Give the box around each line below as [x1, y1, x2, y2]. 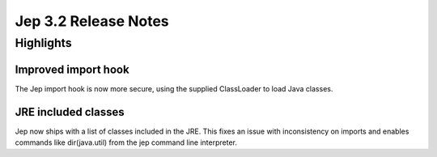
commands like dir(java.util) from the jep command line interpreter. [15, 138, 238, 147]
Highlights [15, 36, 72, 50]
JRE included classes [15, 105, 125, 119]
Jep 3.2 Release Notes [15, 12, 169, 30]
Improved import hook [15, 62, 129, 76]
